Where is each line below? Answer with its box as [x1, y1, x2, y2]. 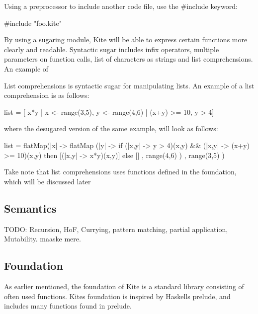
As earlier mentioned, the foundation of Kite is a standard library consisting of [4, 281, 244, 291]
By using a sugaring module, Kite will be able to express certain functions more [4, 34, 248, 45]
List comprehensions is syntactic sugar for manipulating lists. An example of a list [4, 80, 255, 90]
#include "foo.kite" [4, 17, 62, 28]
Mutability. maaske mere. [4, 234, 81, 244]
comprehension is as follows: [4, 90, 89, 100]
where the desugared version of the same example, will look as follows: [4, 123, 218, 134]
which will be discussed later [4, 176, 91, 186]
